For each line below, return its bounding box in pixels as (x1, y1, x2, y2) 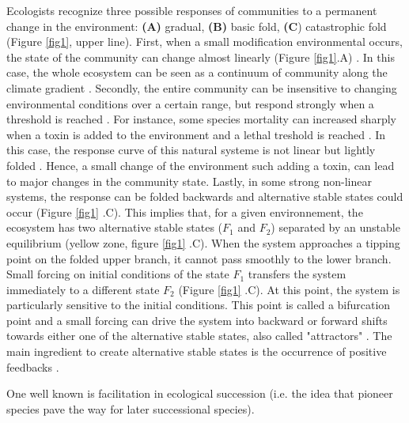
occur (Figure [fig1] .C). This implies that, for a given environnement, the (6, 203, 363, 220)
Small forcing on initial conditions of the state (6, 266, 229, 282)
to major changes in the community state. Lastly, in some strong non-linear (6, 172, 372, 189)
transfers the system (248, 266, 347, 282)
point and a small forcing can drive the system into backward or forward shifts (6, 312, 388, 328)
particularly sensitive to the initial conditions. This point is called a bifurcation (6, 296, 391, 313)
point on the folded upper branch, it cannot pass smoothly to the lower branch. (6, 250, 392, 266)
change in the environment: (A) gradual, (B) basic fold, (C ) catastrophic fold (6, 17, 387, 34)
